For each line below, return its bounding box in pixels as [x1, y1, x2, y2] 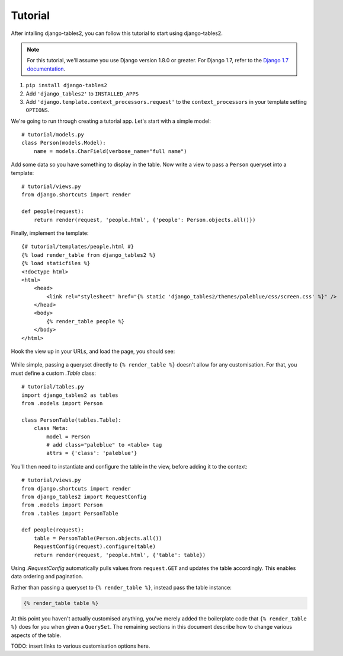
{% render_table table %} [23, 600, 99, 606]
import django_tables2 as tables [21, 391, 118, 399]
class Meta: [33, 425, 69, 432]
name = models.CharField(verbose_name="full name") [33, 148, 187, 154]
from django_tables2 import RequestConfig [21, 493, 147, 500]
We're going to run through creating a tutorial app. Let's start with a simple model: [11, 117, 211, 125]
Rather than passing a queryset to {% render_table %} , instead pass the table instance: [11, 584, 232, 591]
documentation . [27, 65, 66, 72]
